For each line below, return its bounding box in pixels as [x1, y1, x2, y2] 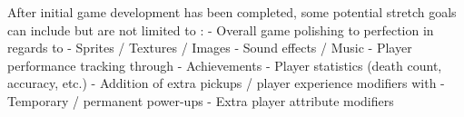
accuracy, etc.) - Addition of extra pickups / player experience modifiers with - [7, 73, 445, 93]
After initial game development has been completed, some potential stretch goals [7, 3, 457, 21]
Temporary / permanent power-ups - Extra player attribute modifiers [7, 91, 394, 110]
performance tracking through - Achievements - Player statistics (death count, [7, 55, 442, 74]
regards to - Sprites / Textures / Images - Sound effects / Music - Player [7, 38, 412, 57]
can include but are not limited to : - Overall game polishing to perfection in [7, 20, 434, 39]
